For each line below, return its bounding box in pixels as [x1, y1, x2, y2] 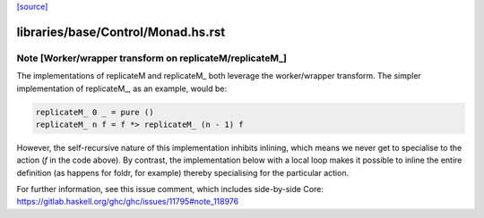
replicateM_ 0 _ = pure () [35, 107, 154, 117]
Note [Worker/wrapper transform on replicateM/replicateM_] [16, 52, 287, 64]
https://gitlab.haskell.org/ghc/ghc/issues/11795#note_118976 [16, 197, 239, 207]
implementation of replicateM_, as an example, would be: [16, 83, 228, 94]
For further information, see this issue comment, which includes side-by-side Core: [16, 184, 324, 195]
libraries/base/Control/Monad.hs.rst [16, 24, 226, 39]
